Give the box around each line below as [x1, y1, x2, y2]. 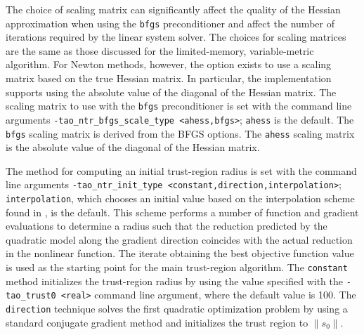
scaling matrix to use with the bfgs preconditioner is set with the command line [6, 98, 352, 113]
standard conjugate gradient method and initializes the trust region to [6, 315, 308, 329]
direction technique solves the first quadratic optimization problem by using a [6, 301, 348, 316]
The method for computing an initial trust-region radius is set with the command [6, 163, 357, 178]
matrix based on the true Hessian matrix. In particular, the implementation [6, 71, 332, 86]
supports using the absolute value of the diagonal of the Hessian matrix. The [6, 84, 337, 99]
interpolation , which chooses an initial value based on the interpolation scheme [6, 191, 355, 206]
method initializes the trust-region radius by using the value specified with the [6, 273, 344, 288]
